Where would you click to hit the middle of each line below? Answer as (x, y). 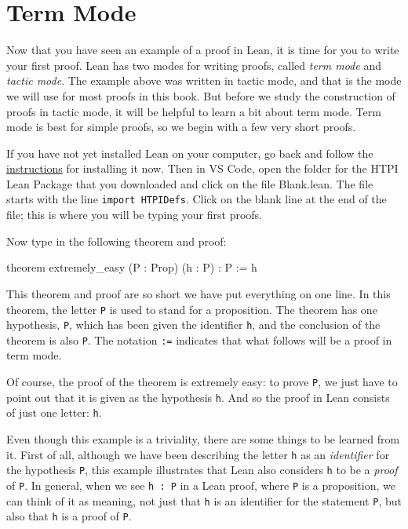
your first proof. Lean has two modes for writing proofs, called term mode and (194, 65)
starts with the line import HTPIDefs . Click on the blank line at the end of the (197, 199)
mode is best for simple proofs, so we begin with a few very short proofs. (181, 127)
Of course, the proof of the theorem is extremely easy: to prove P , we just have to (202, 382)
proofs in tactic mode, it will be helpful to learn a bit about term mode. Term (194, 111)
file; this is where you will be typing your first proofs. (134, 215)
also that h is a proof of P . (69, 516)
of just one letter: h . (54, 412)
